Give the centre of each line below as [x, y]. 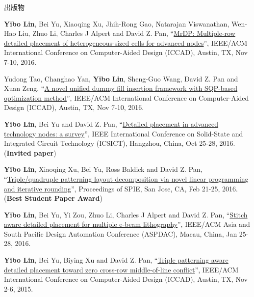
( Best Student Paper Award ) [53, 198]
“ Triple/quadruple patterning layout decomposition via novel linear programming [126, 178]
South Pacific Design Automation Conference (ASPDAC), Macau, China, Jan [121, 233]
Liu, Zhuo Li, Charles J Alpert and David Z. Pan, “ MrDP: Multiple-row [127, 33]
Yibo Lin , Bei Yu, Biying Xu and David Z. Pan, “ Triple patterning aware [116, 260]
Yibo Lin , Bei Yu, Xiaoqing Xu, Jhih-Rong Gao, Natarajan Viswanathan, [117, 23]
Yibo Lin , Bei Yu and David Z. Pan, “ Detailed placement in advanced [111, 123]
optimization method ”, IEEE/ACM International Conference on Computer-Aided [127, 97]
